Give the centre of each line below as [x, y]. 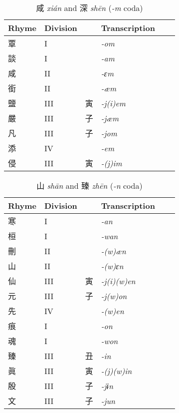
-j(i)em [113, 103]
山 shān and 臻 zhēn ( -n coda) [89, 186]
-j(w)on [114, 296]
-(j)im [111, 163]
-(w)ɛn [112, 266]
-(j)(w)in [116, 371]
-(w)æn [113, 251]
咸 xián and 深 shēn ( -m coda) [89, 8]
